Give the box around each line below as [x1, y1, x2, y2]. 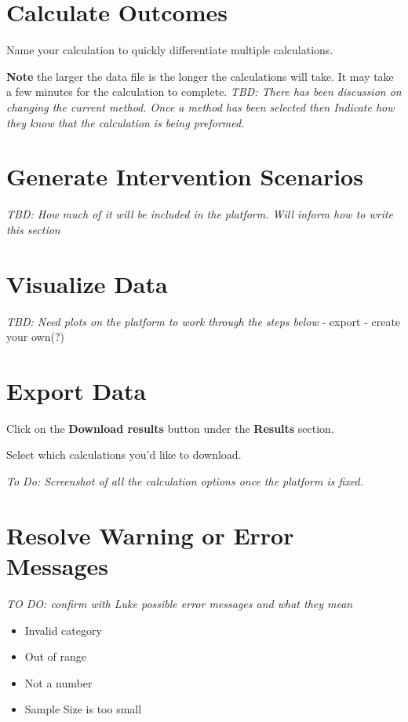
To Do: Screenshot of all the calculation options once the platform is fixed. [6, 473, 364, 489]
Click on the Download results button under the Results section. [6, 420, 334, 436]
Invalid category [24, 621, 102, 638]
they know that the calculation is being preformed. [6, 114, 245, 130]
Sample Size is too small [24, 701, 142, 717]
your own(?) [6, 328, 64, 345]
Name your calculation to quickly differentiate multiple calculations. [6, 42, 333, 58]
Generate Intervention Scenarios [6, 160, 363, 192]
